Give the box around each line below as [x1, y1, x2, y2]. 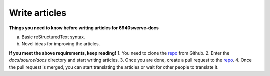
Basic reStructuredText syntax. [21, 34, 85, 40]
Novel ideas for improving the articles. [21, 41, 100, 47]
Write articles [9, 7, 67, 18]
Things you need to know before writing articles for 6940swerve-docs [9, 25, 159, 31]
